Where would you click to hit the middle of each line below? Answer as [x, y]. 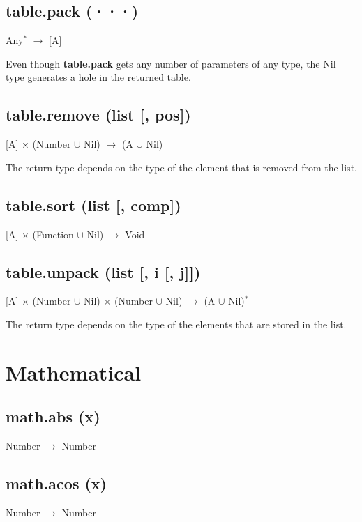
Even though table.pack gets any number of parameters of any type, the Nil [171, 63]
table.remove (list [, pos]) [98, 115]
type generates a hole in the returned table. [98, 77]
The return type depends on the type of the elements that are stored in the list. [176, 324]
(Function [53, 234]
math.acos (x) [56, 483]
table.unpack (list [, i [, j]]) [103, 271]
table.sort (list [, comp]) [93, 205]
